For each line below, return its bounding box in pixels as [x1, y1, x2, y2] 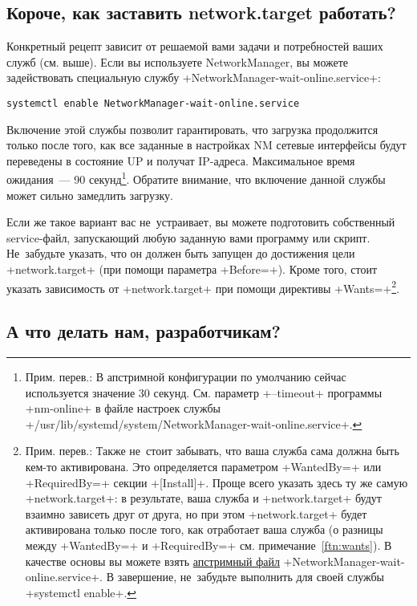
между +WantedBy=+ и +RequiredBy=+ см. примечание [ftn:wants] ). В [25, 537, 392, 554]
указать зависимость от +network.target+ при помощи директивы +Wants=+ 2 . [6, 277, 400, 296]
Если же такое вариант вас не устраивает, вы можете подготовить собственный [6, 214, 395, 230]
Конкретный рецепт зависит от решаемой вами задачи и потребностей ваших [6, 38, 383, 55]
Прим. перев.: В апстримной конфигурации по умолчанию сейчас [25, 368, 346, 385]
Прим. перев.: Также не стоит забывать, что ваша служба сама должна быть [25, 442, 399, 459]
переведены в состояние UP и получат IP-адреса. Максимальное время [6, 152, 355, 169]
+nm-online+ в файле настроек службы [25, 400, 221, 417]
